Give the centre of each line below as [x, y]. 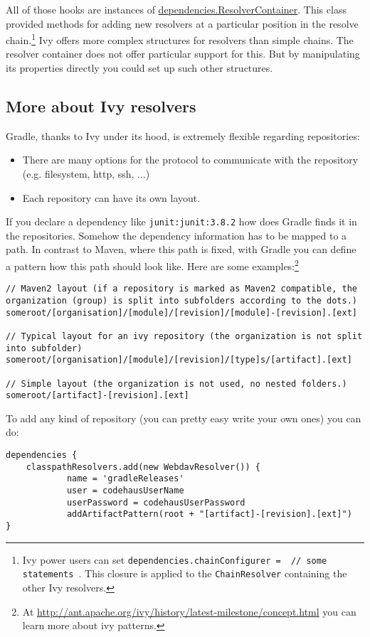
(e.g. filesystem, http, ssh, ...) [86, 174]
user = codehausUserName [125, 491]
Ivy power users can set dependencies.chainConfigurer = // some [175, 559]
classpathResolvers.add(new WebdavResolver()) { [143, 467]
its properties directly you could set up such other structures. [139, 68]
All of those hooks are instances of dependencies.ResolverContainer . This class [176, 9]
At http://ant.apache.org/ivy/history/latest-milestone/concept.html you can [189, 611]
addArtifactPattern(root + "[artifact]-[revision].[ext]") [209, 514]
